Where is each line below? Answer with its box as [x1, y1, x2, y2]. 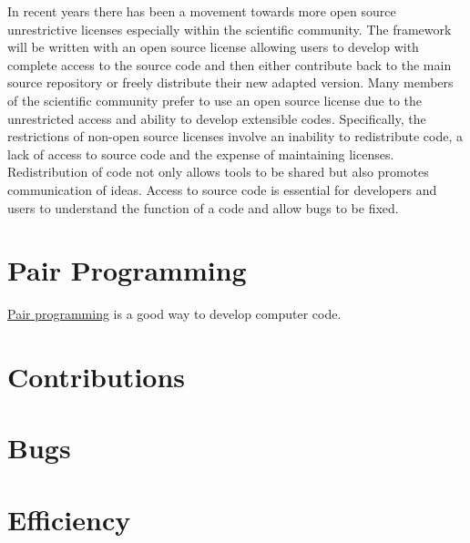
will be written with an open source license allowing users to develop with [7, 37, 419, 56]
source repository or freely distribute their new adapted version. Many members [7, 73, 454, 92]
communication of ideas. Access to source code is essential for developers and [7, 179, 437, 199]
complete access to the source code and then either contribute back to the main [7, 55, 452, 74]
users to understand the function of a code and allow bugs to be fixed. [7, 198, 399, 217]
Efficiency [7, 500, 131, 538]
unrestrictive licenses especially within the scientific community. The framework [7, 19, 452, 38]
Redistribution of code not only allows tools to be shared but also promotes [7, 162, 429, 181]
